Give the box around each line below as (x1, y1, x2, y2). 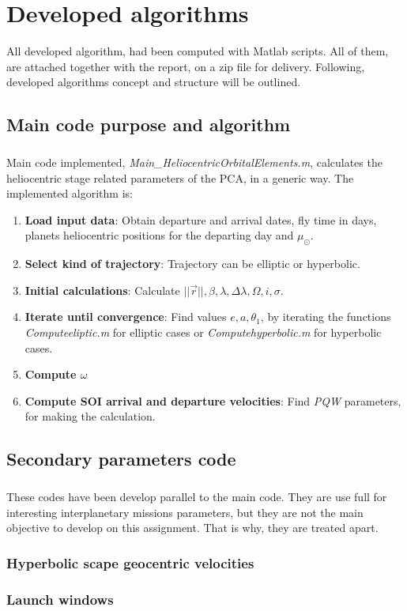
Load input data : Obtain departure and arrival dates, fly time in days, (24, 211, 377, 228)
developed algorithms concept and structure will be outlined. (6, 74, 301, 90)
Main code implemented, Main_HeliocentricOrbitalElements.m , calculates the (6, 154, 383, 171)
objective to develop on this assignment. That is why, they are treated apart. (6, 519, 379, 536)
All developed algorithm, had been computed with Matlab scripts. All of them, (6, 43, 389, 59)
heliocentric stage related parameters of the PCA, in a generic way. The (6, 169, 354, 186)
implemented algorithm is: (6, 185, 133, 202)
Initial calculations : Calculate (24, 281, 180, 298)
